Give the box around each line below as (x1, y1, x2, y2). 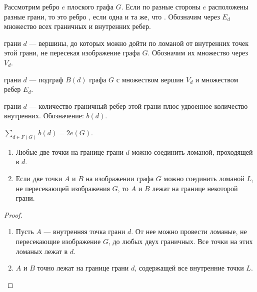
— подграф (29, 74, 63, 84)
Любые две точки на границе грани (15, 146, 123, 157)
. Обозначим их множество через (147, 47, 248, 58)
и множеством (195, 74, 238, 84)
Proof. (4, 209, 22, 220)
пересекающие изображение (15, 236, 101, 246)
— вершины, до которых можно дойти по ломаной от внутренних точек (29, 37, 249, 48)
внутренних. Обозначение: (4, 110, 84, 121)
